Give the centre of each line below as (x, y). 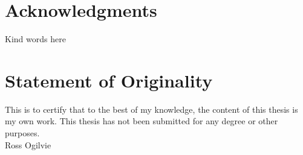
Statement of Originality (109, 80)
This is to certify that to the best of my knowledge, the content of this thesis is (151, 109)
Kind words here (35, 39)
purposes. (22, 133)
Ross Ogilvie (28, 144)
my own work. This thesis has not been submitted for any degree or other (142, 121)
